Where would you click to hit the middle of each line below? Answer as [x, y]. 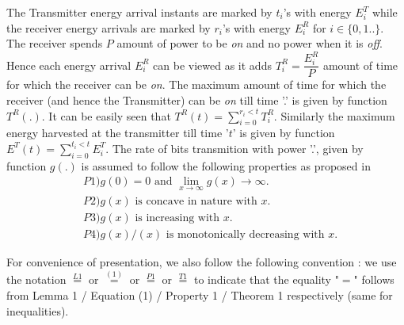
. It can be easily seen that [106, 115]
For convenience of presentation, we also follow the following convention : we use [202, 261]
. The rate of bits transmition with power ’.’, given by [234, 148]
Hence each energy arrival [69, 65]
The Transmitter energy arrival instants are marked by [139, 12]
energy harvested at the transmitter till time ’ [118, 133]
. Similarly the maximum [334, 115]
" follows [374, 279]
